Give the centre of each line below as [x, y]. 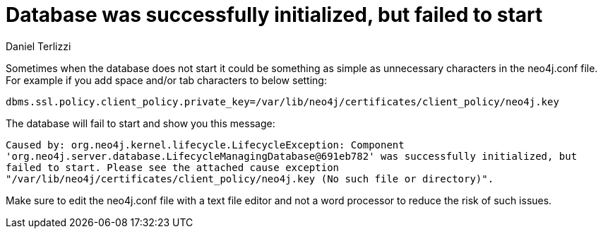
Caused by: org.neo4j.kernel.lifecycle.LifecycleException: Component [205, 145]
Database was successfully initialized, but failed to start [274, 15]
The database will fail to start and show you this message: [141, 123]
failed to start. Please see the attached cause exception [173, 167]
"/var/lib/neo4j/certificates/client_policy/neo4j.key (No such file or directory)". [250, 179]
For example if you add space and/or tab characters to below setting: [166, 80]
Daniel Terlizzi [38, 46]
